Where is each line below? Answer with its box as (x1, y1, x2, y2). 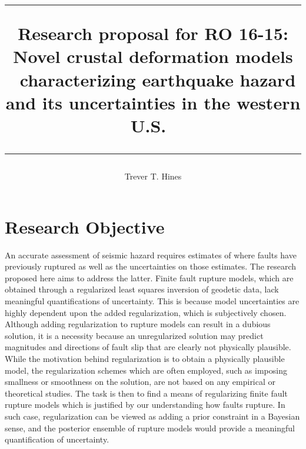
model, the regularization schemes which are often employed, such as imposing (5, 364, 287, 376)
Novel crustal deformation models (13, 44, 293, 68)
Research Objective (5, 214, 165, 238)
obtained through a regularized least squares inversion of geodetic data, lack (5, 283, 279, 295)
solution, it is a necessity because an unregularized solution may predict (5, 329, 264, 341)
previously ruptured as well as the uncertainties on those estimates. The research (5, 260, 297, 272)
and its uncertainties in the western (5, 90, 301, 114)
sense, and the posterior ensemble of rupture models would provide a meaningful (5, 421, 295, 434)
